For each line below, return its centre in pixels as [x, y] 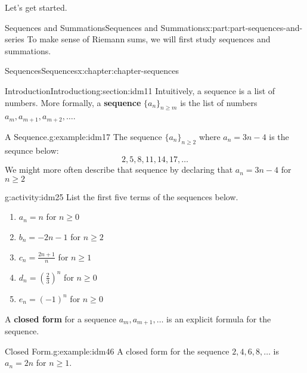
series [15, 39]
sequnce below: [32, 150]
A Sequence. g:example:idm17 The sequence [83, 136]
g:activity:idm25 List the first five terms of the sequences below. [122, 196]
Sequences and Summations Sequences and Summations [106, 27]
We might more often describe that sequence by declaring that [119, 170]
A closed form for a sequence [61, 318]
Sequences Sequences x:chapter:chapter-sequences [92, 71]
